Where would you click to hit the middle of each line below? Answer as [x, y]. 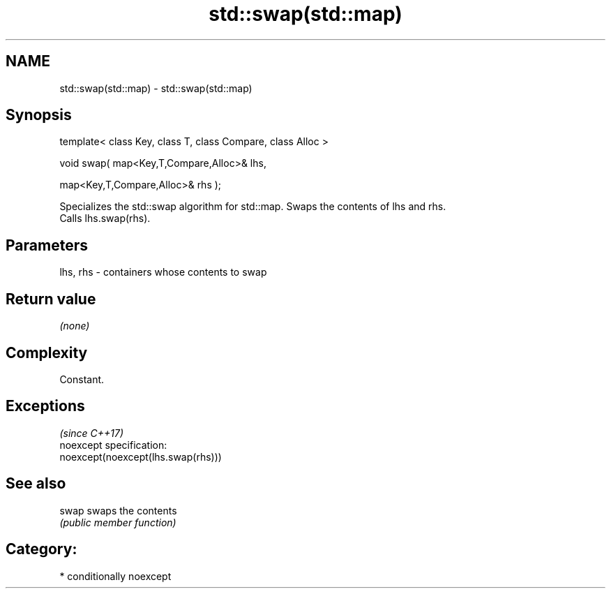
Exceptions [45, 406]
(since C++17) [92, 433]
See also [36, 484]
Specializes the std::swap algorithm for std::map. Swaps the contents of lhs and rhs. [253, 207]
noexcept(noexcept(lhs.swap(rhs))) [141, 456]
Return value [51, 299]
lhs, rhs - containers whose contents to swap [163, 272]
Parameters [47, 245]
